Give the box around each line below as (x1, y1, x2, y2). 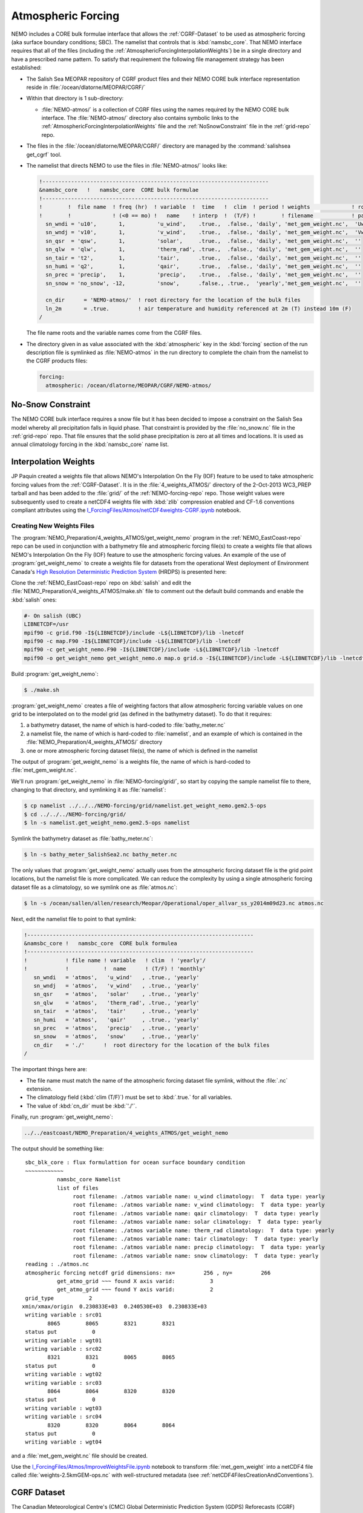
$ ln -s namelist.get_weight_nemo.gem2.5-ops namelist (24, 819, 190, 826)
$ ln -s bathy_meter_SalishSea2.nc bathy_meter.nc (24, 851, 178, 858)
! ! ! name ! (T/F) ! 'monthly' (24, 965, 206, 973)
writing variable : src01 (25, 1311, 102, 1319)
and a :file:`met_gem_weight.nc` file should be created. (11, 1452, 148, 1459)
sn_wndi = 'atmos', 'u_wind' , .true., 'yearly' (33, 974, 200, 980)
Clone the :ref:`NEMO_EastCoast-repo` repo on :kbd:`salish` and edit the (11, 579, 192, 586)
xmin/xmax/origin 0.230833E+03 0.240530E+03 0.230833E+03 (22, 1303, 207, 1310)
